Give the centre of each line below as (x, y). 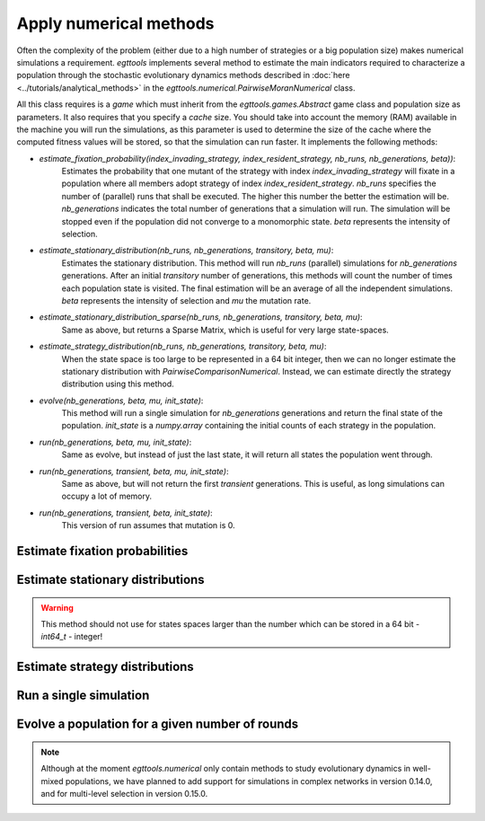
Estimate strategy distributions (106, 667)
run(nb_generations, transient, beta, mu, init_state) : (134, 471)
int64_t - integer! (72, 637)
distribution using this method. (118, 384)
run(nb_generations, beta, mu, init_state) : (115, 442)
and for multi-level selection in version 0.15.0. (124, 794)
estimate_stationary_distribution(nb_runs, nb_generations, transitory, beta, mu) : (186, 251)
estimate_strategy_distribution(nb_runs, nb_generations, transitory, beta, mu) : (183, 347)
